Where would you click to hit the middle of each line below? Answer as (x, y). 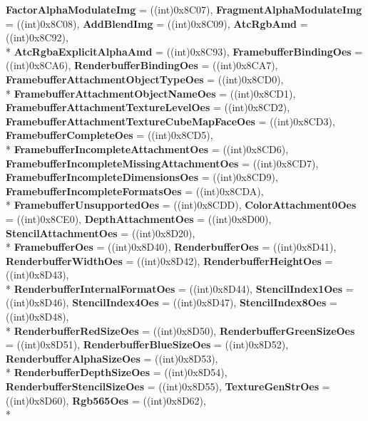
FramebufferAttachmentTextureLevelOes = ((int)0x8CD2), (148, 107)
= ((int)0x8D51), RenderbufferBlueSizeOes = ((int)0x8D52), (147, 344)
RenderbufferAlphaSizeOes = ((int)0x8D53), (112, 358)
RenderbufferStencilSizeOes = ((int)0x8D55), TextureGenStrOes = (168, 386)
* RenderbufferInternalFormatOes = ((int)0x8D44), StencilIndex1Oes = (180, 288)
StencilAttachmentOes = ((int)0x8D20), (101, 233)
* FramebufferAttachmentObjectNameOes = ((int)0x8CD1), (151, 93)
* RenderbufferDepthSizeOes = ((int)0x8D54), (117, 372)
